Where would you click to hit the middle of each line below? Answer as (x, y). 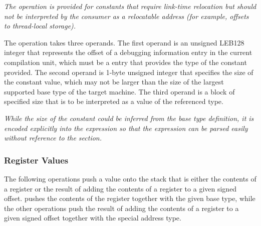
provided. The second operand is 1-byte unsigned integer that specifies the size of (129, 72)
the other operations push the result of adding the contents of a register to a (121, 208)
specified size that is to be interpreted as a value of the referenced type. (114, 101)
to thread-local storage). (40, 26)
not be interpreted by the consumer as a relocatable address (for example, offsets (126, 16)
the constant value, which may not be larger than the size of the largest (114, 82)
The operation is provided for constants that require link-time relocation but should (130, 6)
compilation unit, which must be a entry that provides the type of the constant (125, 62)
